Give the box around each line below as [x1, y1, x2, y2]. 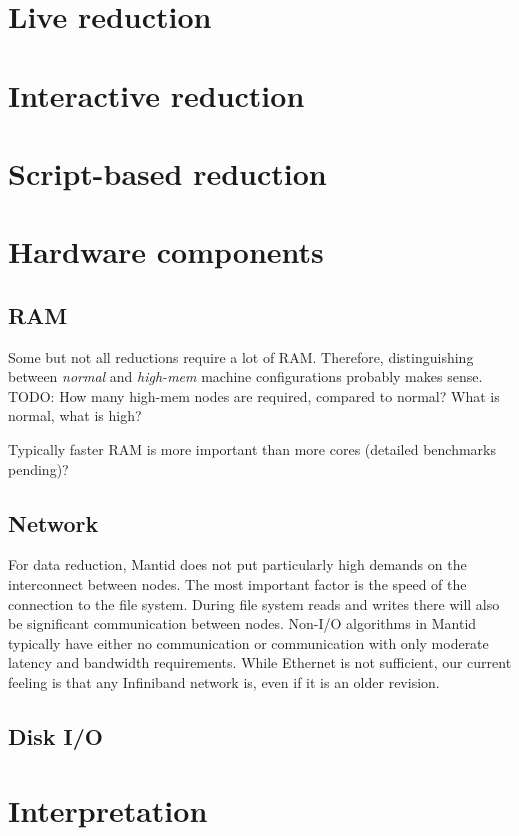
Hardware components [8, 231, 324, 272]
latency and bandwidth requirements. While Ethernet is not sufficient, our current [8, 652, 512, 673]
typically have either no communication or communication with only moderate [8, 632, 489, 653]
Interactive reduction [8, 74, 305, 115]
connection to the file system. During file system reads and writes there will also [8, 593, 500, 614]
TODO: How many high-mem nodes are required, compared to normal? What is [8, 385, 500, 406]
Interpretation [8, 789, 208, 830]
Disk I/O [8, 721, 103, 752]
